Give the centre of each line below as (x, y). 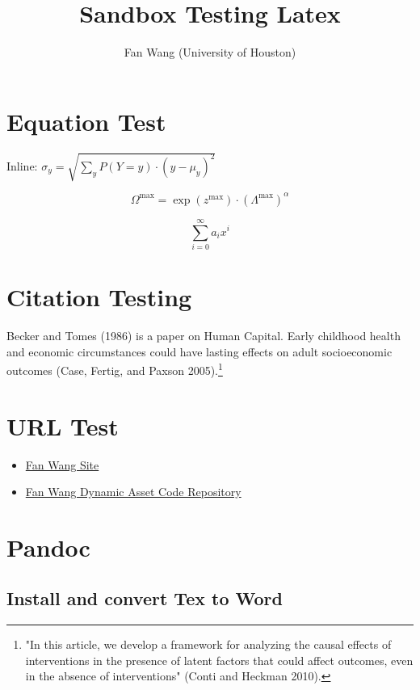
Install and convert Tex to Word (145, 598)
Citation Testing (99, 297)
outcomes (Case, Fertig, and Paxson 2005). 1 (115, 369)
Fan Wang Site (62, 464)
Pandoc (48, 547)
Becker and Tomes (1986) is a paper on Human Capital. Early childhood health (204, 335)
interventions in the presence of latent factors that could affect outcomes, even (219, 660)
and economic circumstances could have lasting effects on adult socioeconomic (199, 351)
